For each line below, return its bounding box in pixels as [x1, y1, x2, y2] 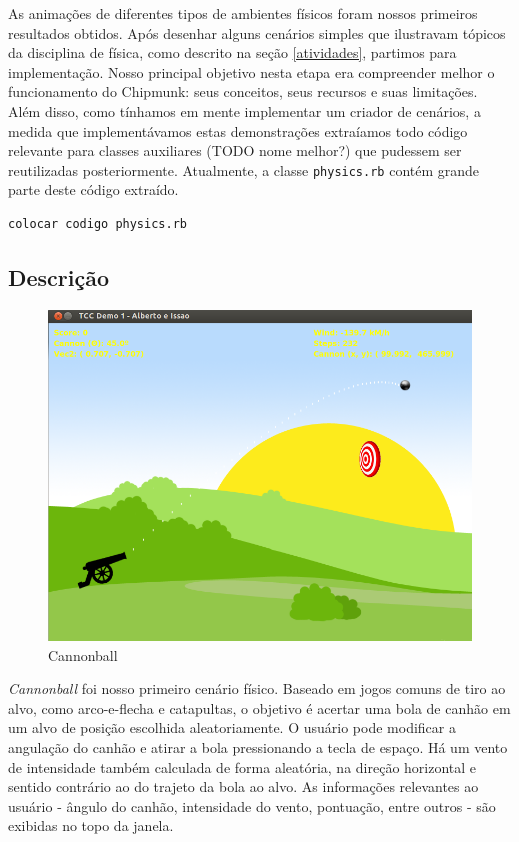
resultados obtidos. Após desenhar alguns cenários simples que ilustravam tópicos [8, 22, 506, 43]
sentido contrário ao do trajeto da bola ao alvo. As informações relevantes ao [8, 776, 479, 797]
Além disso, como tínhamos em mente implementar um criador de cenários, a [8, 100, 481, 121]
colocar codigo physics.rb [8, 217, 187, 231]
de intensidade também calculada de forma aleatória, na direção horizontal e [8, 756, 477, 777]
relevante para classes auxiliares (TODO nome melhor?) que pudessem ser [8, 140, 462, 161]
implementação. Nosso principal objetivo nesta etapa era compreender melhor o [8, 61, 495, 82]
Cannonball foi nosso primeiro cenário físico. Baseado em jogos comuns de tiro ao [8, 678, 506, 699]
